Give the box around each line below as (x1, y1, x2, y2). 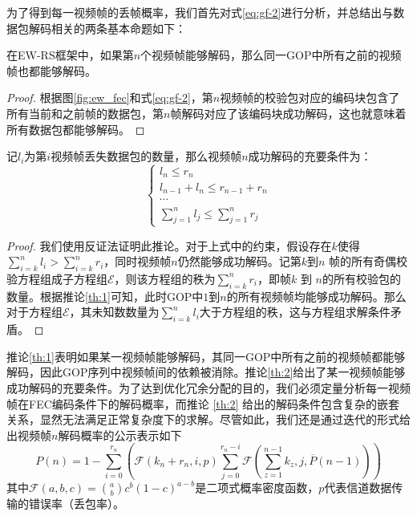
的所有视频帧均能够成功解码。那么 (226, 287, 407, 304)
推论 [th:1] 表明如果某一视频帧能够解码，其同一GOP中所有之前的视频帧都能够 (6, 347, 406, 364)
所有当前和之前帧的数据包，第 (6, 104, 164, 121)
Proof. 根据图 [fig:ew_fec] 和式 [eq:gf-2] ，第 (6, 89, 213, 106)
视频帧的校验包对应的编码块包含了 (220, 89, 400, 106)
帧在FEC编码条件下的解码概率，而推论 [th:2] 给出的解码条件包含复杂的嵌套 (6, 395, 400, 412)
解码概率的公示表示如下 (58, 426, 182, 443)
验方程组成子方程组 (6, 270, 107, 286)
